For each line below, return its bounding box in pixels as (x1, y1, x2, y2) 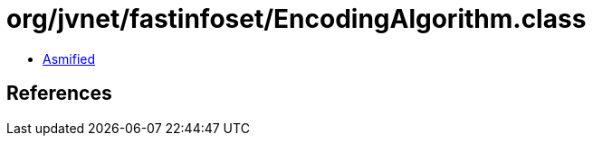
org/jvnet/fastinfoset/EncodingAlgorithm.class (6, 4, 587, 34)
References (6, 82, 112, 105)
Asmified (43, 50, 96, 67)
